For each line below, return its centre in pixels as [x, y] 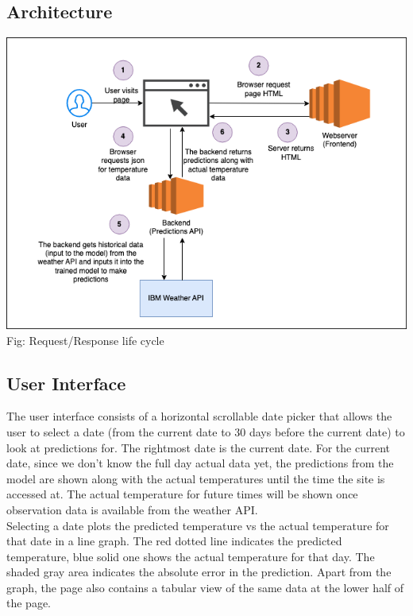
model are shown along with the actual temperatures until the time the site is [196, 478]
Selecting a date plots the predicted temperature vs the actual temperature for [198, 525]
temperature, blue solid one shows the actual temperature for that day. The [191, 556]
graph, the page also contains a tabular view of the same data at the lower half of [205, 587]
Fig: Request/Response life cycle [85, 340]
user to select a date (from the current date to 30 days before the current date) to [206, 431]
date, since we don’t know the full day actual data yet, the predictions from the [200, 463]
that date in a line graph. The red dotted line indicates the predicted [174, 541]
